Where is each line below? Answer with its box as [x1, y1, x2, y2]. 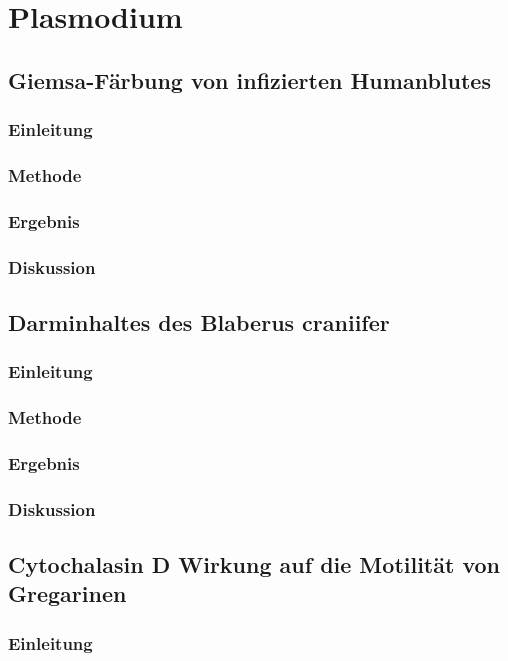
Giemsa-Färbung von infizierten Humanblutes [8, 64, 491, 95]
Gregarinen [8, 578, 127, 609]
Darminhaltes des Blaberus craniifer [8, 306, 390, 337]
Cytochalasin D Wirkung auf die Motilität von [8, 549, 500, 580]
